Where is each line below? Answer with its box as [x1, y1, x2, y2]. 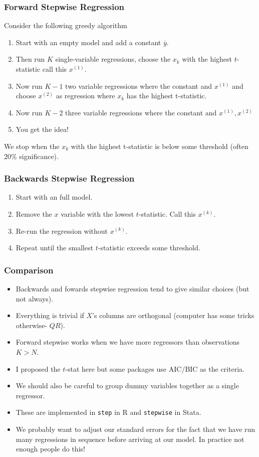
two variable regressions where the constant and [65, 80, 212, 91]
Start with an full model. [16, 192, 93, 202]
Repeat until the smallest [16, 242, 94, 253]
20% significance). [4, 150, 59, 161]
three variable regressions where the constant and [65, 107, 217, 117]
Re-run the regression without [16, 225, 108, 236]
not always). [16, 293, 54, 303]
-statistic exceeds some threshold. [98, 242, 200, 253]
